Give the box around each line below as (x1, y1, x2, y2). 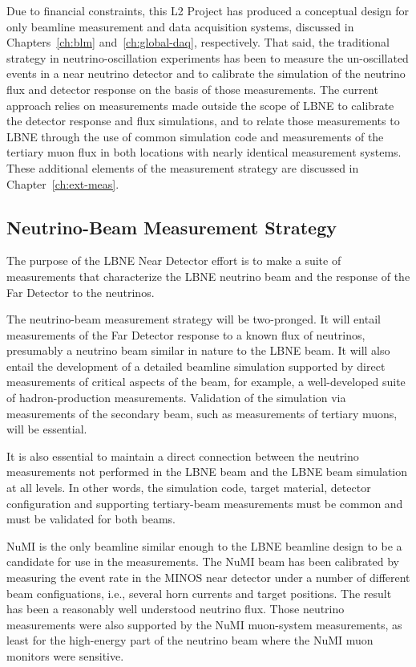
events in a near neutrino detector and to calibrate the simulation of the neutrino (6, 65, 406, 82)
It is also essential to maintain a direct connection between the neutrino (6, 447, 359, 464)
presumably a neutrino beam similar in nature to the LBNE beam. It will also (6, 342, 390, 359)
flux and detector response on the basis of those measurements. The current (6, 80, 378, 97)
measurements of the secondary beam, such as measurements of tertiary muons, (6, 405, 398, 421)
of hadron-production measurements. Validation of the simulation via (6, 389, 346, 406)
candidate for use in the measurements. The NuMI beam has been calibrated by (6, 553, 400, 570)
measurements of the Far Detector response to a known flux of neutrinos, (6, 326, 366, 343)
